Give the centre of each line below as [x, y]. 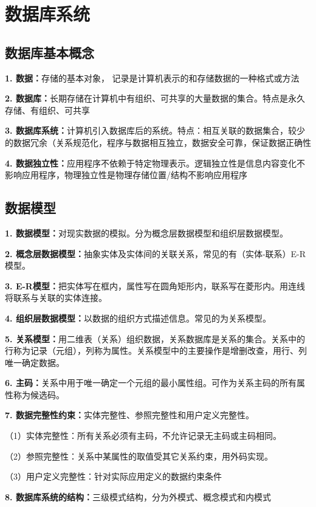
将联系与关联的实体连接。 [56, 298]
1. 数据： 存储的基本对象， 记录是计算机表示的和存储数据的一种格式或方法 [152, 78]
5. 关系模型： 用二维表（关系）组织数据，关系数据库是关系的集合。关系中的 [155, 338]
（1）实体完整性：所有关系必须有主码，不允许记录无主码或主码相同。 [143, 436]
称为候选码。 [39, 394]
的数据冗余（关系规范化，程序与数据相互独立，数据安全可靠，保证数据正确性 [158, 142]
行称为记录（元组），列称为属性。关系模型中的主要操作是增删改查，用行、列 [156, 350]
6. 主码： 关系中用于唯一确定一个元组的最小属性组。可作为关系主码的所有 [151, 383]
